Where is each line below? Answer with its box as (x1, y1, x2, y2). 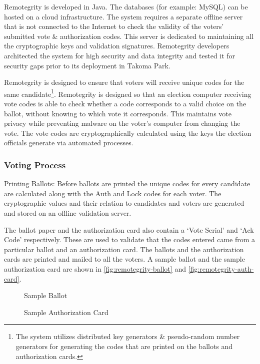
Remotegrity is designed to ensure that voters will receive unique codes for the (4, 77, 244, 87)
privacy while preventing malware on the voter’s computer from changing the (4, 118, 240, 128)
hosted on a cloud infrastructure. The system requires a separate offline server (4, 11, 243, 21)
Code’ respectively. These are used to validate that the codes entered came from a (4, 234, 255, 245)
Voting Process (4, 158, 66, 171)
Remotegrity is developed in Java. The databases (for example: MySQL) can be (4, 1, 248, 11)
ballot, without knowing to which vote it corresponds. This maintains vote (4, 108, 232, 118)
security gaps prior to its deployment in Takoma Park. (4, 60, 170, 70)
